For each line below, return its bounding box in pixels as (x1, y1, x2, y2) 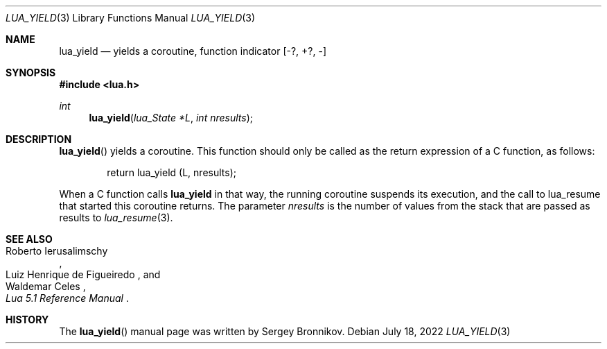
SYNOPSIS (6, 67, 56, 78)
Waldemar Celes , (6, 280, 86, 292)
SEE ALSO (6, 233, 53, 245)
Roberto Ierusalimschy (6, 245, 108, 257)
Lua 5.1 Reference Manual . (6, 292, 129, 304)
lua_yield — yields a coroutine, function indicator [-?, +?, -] (59, 45, 327, 57)
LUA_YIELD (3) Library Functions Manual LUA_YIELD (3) (6, 12, 256, 24)
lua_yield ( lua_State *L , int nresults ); (89, 112, 254, 124)
